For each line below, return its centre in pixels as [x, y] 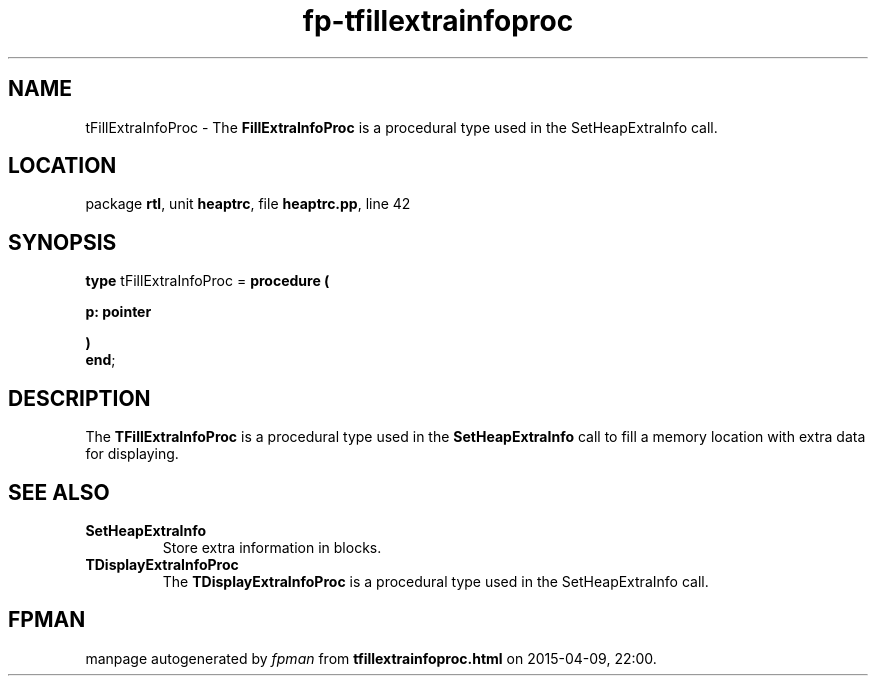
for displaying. [132, 454]
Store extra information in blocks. [272, 547]
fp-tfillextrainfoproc [438, 21]
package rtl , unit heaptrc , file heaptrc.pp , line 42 [248, 204]
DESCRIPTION [79, 398]
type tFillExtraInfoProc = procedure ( [207, 281]
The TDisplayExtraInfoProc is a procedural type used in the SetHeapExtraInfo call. [435, 581]
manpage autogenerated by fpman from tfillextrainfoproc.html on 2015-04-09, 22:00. [371, 658]
